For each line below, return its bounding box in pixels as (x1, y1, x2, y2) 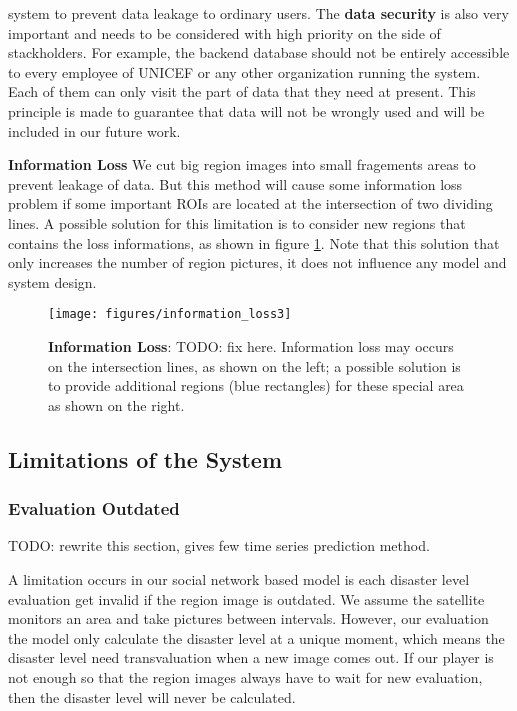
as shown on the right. (48, 394, 185, 415)
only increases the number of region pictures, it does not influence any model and (8, 252, 507, 273)
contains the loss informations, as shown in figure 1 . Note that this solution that (8, 232, 500, 253)
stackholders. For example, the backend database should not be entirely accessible (8, 42, 510, 63)
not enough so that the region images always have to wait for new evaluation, (8, 666, 483, 687)
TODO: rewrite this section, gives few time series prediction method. (8, 535, 430, 556)
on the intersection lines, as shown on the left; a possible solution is (48, 355, 461, 376)
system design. (8, 271, 97, 292)
